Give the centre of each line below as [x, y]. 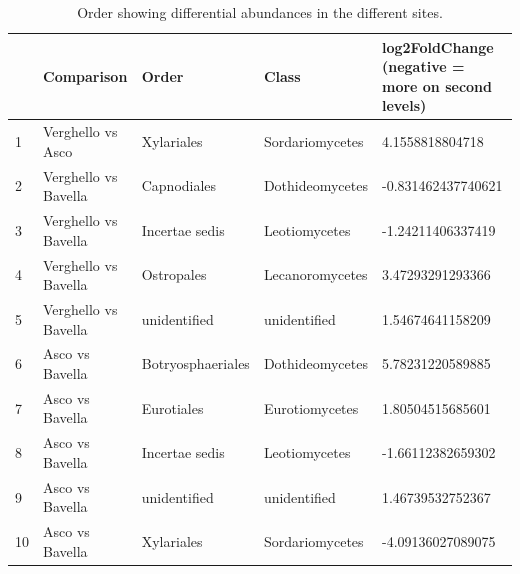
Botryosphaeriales [195, 363]
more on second [436, 85]
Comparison [85, 75]
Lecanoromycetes [315, 274]
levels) [404, 105]
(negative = [423, 66]
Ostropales [174, 274]
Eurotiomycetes [311, 407]
